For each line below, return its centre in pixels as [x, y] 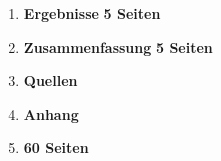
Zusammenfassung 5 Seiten [118, 46]
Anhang [51, 113]
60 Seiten [56, 147]
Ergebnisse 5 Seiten [92, 13]
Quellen [50, 80]
